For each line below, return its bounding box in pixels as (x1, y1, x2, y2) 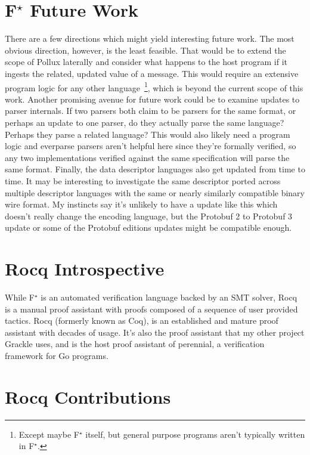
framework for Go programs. (5, 349, 108, 361)
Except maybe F (18, 428, 79, 440)
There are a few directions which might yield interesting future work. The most (5, 32, 294, 45)
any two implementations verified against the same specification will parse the (5, 151, 290, 163)
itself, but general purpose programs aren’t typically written (85, 428, 305, 440)
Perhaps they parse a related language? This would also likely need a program (5, 128, 290, 140)
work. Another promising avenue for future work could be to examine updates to (5, 92, 300, 105)
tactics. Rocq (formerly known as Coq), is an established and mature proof (5, 314, 278, 327)
